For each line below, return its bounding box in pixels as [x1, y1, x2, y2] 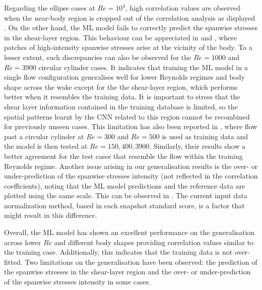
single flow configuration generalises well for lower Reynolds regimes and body [4, 72, 245, 82]
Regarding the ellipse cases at [4, 3, 95, 13]
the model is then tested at [4, 141, 88, 151]
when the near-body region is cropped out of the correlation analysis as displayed [4, 12, 255, 23]
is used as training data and [162, 131, 248, 141]
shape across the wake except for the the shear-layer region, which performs [4, 81, 238, 92]
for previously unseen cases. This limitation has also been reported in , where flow [4, 121, 257, 132]
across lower [4, 237, 41, 247]
